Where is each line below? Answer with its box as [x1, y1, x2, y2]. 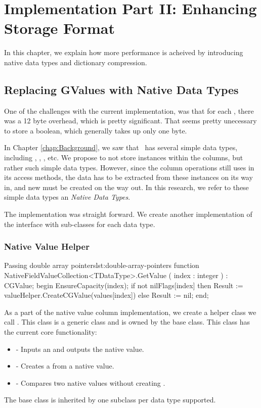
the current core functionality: [4, 327, 97, 337]
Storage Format [4, 18, 115, 38]
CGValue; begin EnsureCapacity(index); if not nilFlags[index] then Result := [4, 280, 243, 290]
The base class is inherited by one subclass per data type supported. [4, 394, 216, 405]
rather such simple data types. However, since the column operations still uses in [4, 162, 254, 172]
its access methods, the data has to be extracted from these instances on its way [4, 172, 253, 183]
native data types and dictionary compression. [4, 57, 147, 67]
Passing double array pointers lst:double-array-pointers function [4, 260, 199, 270]
